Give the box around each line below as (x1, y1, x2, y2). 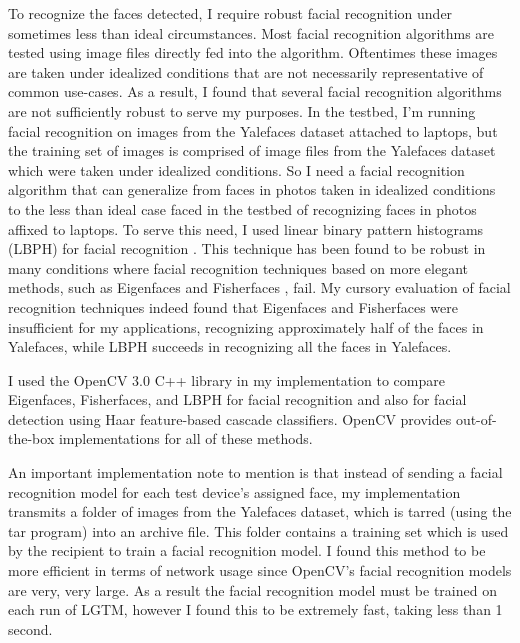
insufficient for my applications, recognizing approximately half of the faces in (8, 316, 484, 337)
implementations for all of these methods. (58, 428, 313, 449)
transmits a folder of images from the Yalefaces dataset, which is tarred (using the (8, 501, 512, 522)
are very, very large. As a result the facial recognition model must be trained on (8, 579, 497, 600)
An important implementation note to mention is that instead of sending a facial (8, 462, 503, 483)
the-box (8, 428, 55, 449)
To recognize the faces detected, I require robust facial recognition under (8, 3, 453, 23)
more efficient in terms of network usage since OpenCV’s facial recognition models (8, 560, 512, 581)
